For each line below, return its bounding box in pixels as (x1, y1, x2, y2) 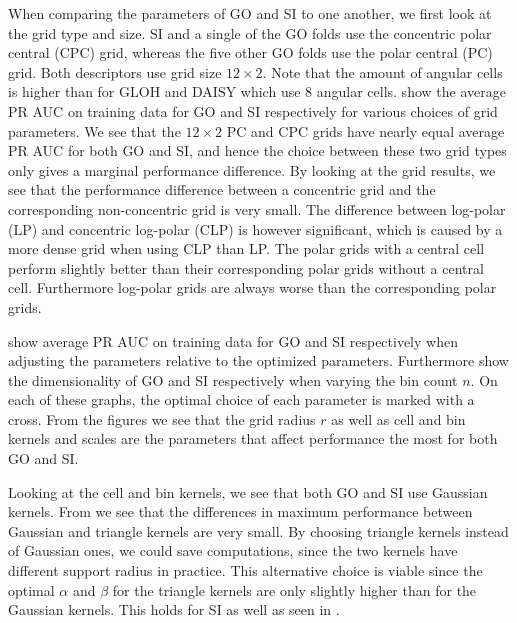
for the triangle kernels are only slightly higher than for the (112, 579, 477, 600)
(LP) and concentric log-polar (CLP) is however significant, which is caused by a (8, 218, 503, 239)
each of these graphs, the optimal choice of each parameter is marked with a (8, 389, 475, 410)
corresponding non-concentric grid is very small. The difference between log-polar (8, 198, 506, 219)
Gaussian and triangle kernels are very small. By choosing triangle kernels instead (8, 520, 509, 541)
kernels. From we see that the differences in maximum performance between (8, 501, 473, 522)
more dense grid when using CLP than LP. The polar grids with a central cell (8, 238, 485, 259)
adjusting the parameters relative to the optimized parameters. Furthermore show (8, 350, 509, 371)
